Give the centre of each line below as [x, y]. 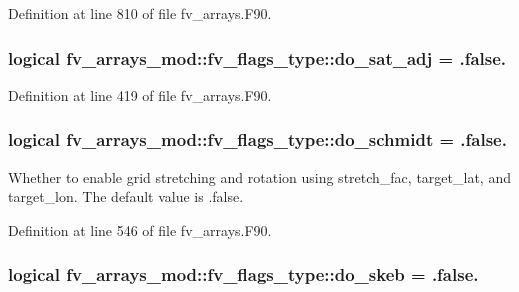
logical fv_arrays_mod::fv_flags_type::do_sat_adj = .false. [257, 57]
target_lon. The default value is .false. [126, 196]
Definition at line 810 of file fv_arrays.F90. [140, 13]
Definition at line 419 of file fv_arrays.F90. [140, 94]
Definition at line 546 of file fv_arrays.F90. [140, 229]
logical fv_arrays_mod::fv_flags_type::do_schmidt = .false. [257, 139]
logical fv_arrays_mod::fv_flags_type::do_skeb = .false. [243, 274]
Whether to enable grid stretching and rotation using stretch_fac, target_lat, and [259, 176]
